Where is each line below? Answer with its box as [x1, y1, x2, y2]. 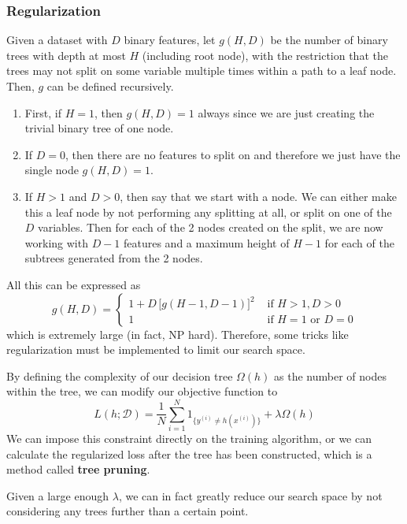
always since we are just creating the [198, 104, 375, 121]
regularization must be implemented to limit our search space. [6, 341, 305, 358]
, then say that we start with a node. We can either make [120, 188, 397, 204]
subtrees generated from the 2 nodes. [24, 250, 203, 266]
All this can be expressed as [6, 276, 141, 292]
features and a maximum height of [124, 234, 290, 251]
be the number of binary [270, 32, 388, 48]
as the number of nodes [274, 367, 387, 384]
